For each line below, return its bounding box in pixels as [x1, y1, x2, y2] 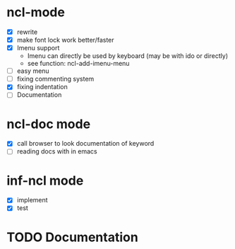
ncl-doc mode [6, 116, 91, 132]
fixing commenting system [16, 75, 95, 83]
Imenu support [16, 44, 60, 52]
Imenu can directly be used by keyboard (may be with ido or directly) [27, 52, 229, 60]
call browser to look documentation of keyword [16, 139, 155, 148]
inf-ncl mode [6, 173, 84, 188]
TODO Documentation [6, 229, 138, 245]
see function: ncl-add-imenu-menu [27, 59, 130, 68]
